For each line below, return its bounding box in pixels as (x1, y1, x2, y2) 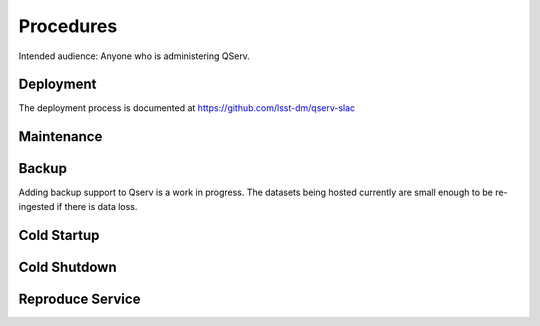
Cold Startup (18, 226, 100, 244)
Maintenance (18, 128, 103, 145)
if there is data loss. (56, 200, 138, 212)
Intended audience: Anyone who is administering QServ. (18, 50, 250, 62)
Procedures (18, 15, 118, 37)
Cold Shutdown (18, 258, 117, 275)
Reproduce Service (18, 290, 141, 307)
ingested (18, 200, 55, 212)
